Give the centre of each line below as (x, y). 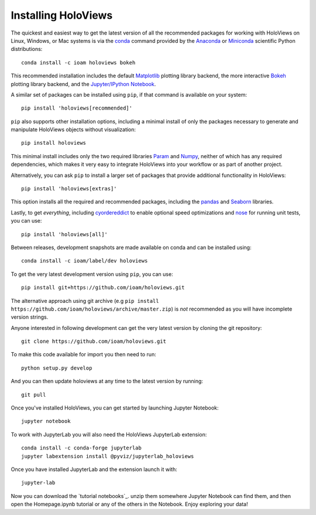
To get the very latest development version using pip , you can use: (92, 274)
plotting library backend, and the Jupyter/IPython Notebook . (83, 84)
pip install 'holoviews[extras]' (69, 189)
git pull (34, 395)
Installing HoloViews (62, 15)
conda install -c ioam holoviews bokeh (78, 62)
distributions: (27, 49)
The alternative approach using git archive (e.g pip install (85, 301)
